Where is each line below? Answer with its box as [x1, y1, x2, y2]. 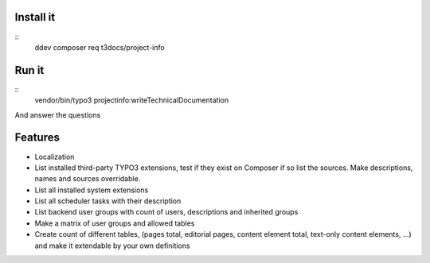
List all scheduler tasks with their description [34, 196, 182, 206]
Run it [14, 64, 45, 77]
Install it [14, 10, 56, 24]
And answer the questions [14, 110, 101, 119]
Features [14, 131, 60, 145]
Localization [34, 152, 75, 161]
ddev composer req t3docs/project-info [34, 42, 165, 52]
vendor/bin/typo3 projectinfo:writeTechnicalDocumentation [34, 95, 229, 105]
